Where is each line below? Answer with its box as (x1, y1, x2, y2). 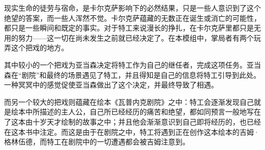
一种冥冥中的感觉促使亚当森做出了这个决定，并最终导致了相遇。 (4, 79, 218, 90)
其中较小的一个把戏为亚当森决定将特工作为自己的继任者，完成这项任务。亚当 (4, 59, 261, 70)
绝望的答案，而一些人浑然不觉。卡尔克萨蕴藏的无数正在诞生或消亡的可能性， (4, 12, 261, 23)
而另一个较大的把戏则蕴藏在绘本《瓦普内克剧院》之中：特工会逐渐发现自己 (4, 96, 254, 107)
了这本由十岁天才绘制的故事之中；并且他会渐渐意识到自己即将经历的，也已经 (4, 116, 261, 127)
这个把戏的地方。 (11, 42, 68, 53)
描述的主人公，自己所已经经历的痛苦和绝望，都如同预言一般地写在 (39, 106, 261, 117)
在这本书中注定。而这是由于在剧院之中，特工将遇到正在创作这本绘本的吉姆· (4, 126, 259, 137)
